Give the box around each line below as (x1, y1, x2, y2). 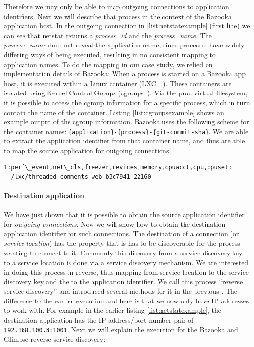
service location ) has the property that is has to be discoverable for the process (4, 238, 240, 248)
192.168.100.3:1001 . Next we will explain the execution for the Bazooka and (4, 324, 238, 334)
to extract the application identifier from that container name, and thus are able (4, 136, 245, 146)
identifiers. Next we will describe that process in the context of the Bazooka (4, 11, 231, 21)
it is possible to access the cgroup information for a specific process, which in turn (4, 97, 250, 107)
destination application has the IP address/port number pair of (4, 315, 194, 325)
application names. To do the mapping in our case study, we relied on (4, 59, 213, 69)
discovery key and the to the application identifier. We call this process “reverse (4, 276, 243, 286)
